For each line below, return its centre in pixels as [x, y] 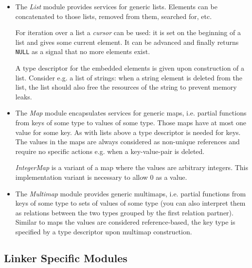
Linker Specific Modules [66, 258]
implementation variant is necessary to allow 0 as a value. [101, 177]
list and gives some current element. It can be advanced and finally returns [127, 42]
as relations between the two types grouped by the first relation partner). [124, 212]
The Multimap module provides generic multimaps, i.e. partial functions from [131, 193]
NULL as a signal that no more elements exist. [83, 51]
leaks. [24, 96]
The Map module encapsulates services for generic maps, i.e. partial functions [131, 113]
